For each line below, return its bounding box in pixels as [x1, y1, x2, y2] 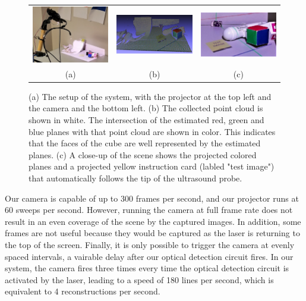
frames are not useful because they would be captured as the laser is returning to [5, 227, 300, 239]
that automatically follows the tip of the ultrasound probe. [29, 171, 242, 184]
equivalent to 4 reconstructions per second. [5, 285, 160, 297]
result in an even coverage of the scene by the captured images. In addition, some [5, 215, 301, 227]
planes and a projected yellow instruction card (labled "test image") [29, 160, 275, 173]
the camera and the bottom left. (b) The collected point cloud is [29, 102, 263, 114]
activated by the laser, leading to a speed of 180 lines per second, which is [5, 273, 274, 286]
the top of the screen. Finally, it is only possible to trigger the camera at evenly [5, 238, 295, 250]
